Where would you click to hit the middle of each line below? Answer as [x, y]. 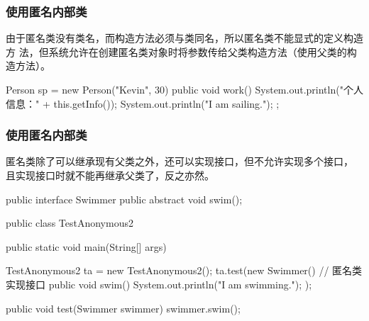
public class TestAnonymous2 [70, 223]
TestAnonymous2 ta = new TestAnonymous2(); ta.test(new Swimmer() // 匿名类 [184, 270]
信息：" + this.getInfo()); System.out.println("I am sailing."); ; [143, 103]
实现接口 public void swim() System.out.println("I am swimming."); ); [159, 284]
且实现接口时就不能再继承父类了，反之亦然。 [110, 175]
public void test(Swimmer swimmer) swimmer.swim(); [123, 308]
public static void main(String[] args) [86, 246]
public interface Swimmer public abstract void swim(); [124, 199]
